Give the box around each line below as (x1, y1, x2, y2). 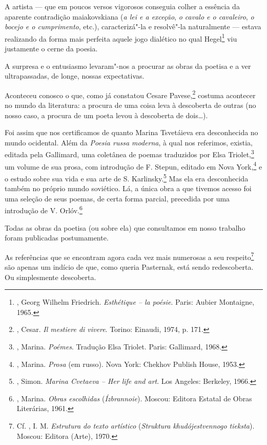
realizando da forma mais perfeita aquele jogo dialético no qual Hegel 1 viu (5, 31, 237, 44)
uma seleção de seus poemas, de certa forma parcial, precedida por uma (5, 193, 230, 203)
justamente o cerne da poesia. (5, 43, 98, 54)
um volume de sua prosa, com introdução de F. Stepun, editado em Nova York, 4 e (5, 159, 262, 172)
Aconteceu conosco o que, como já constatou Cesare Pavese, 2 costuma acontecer (5, 88, 256, 100)
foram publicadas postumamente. (5, 232, 109, 243)
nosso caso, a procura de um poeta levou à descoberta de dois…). (5, 109, 208, 120)
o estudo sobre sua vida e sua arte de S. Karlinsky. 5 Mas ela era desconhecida (5, 171, 249, 183)
